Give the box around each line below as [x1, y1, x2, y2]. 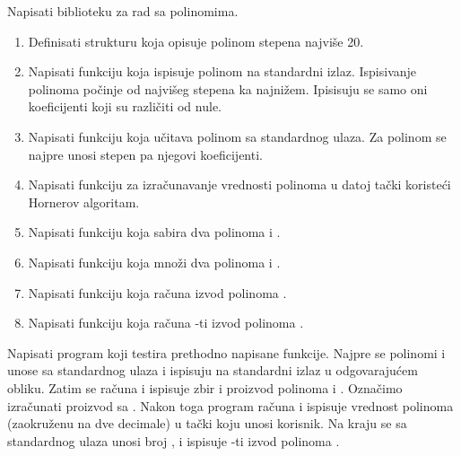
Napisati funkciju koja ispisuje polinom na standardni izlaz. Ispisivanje [28, 62, 417, 81]
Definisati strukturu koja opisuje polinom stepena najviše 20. [28, 31, 364, 50]
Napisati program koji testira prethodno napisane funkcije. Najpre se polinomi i [7, 343, 446, 362]
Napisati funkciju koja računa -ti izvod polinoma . [28, 313, 304, 332]
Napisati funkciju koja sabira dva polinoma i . [28, 223, 281, 241]
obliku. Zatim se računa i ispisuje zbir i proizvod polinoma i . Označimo [7, 378, 403, 397]
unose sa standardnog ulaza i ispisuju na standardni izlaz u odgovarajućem [7, 361, 418, 380]
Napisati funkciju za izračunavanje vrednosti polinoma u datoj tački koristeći [28, 175, 451, 194]
